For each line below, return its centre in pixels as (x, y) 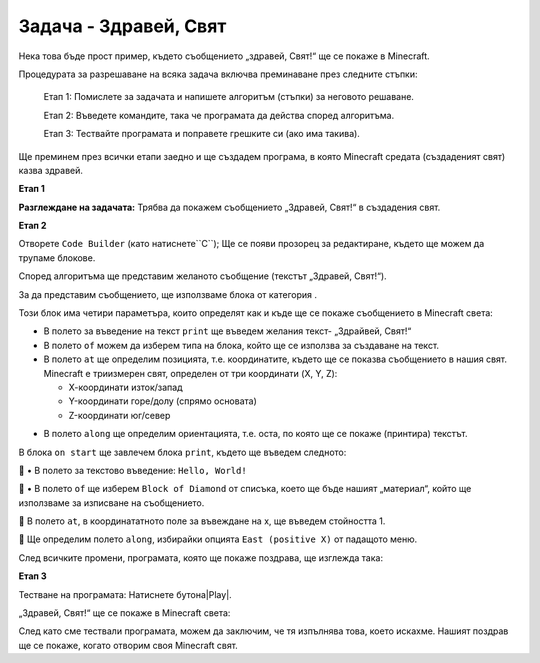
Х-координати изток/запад (126, 387)
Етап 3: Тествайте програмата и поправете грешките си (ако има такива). (201, 134)
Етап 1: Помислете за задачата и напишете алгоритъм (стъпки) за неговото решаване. (229, 97)
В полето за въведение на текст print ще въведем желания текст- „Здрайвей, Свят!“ (227, 331)
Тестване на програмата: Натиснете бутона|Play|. (125, 594)
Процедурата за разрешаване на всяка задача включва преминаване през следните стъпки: (218, 74)
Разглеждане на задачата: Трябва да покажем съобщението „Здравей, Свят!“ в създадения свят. (229, 207)
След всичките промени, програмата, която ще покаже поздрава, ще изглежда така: (201, 557)
